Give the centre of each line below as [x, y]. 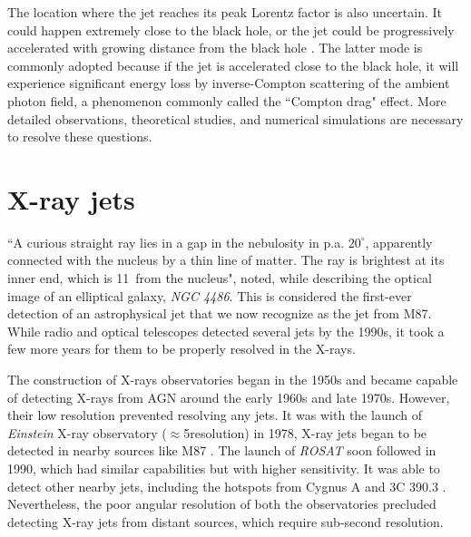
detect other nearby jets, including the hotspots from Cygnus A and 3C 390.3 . [227, 486]
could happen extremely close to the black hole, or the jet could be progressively [231, 29]
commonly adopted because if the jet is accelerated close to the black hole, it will [233, 65]
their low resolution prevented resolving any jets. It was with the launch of [215, 415]
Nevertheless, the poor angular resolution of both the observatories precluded [222, 504]
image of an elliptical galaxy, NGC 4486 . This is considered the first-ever [210, 295]
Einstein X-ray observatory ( [87, 432]
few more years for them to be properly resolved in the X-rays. [182, 349]
